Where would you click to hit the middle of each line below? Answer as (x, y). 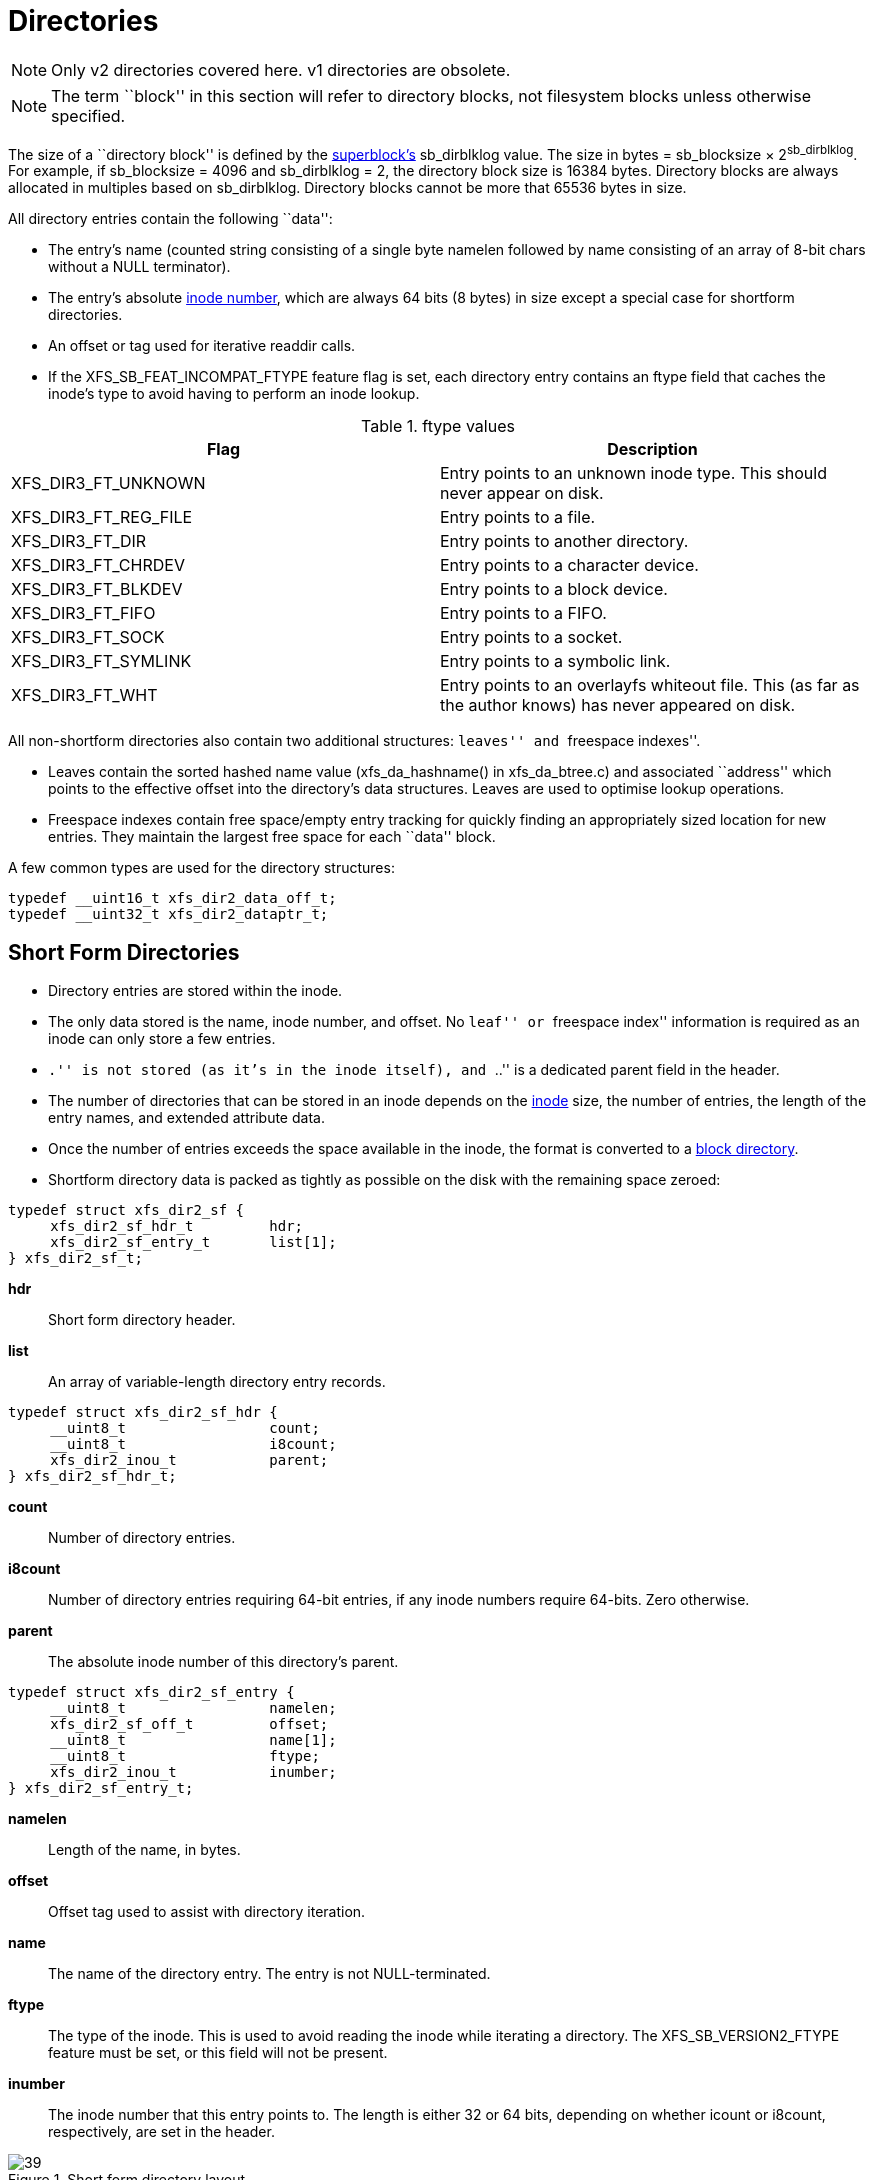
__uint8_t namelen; (193, 1708)
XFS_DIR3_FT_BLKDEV (97, 589)
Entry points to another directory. (564, 541)
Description (652, 449)
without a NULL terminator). (139, 267)
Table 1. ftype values (438, 426)
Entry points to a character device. (569, 565)
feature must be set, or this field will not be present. (218, 2053)
